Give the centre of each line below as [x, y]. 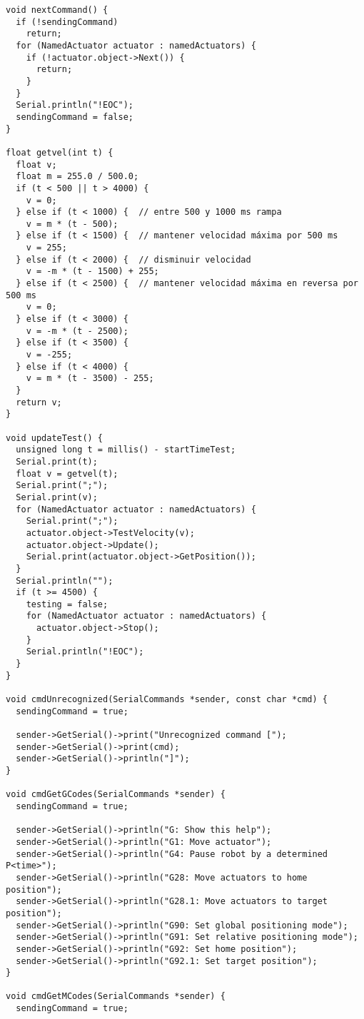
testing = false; [67, 604]
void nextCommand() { [57, 10]
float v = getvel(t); [67, 473]
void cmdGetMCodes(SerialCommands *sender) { [116, 997]
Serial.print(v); [57, 497]
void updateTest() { [55, 438]
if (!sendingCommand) [67, 22]
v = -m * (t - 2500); [77, 331]
